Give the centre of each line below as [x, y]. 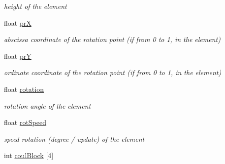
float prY [18, 56]
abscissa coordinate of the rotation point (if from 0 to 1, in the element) [112, 39]
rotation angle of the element [48, 105]
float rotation [24, 89]
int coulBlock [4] [29, 155]
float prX [18, 22]
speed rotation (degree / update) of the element [74, 139]
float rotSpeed [25, 122]
